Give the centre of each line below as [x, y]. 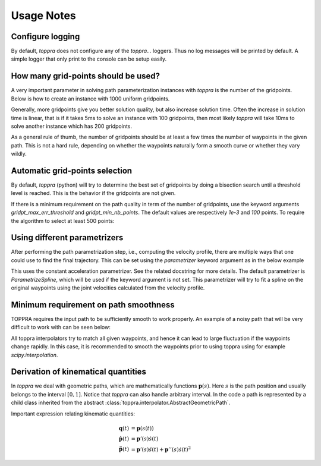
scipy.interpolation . [34, 355]
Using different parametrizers [67, 238]
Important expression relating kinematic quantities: [73, 414]
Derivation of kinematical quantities [79, 372]
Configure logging [45, 37]
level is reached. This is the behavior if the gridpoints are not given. [93, 193]
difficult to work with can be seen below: [61, 328]
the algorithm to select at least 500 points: [63, 221]
